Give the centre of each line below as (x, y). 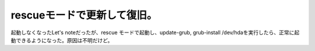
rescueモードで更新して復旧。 (84, 15)
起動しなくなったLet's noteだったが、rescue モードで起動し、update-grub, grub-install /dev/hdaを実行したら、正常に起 (155, 32)
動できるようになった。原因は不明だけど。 (62, 40)
